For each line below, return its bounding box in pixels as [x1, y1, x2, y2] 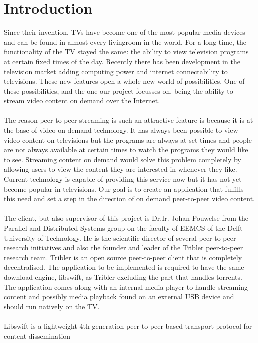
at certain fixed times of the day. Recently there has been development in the [4, 56, 240, 66]
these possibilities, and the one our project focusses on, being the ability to [4, 85, 233, 96]
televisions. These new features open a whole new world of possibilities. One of [4, 76, 245, 86]
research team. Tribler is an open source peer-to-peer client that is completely [4, 252, 242, 262]
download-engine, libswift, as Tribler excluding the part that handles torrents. [4, 271, 242, 282]
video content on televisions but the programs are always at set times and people [4, 134, 252, 145]
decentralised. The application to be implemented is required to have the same [4, 262, 244, 272]
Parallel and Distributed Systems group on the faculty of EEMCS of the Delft [4, 223, 243, 233]
